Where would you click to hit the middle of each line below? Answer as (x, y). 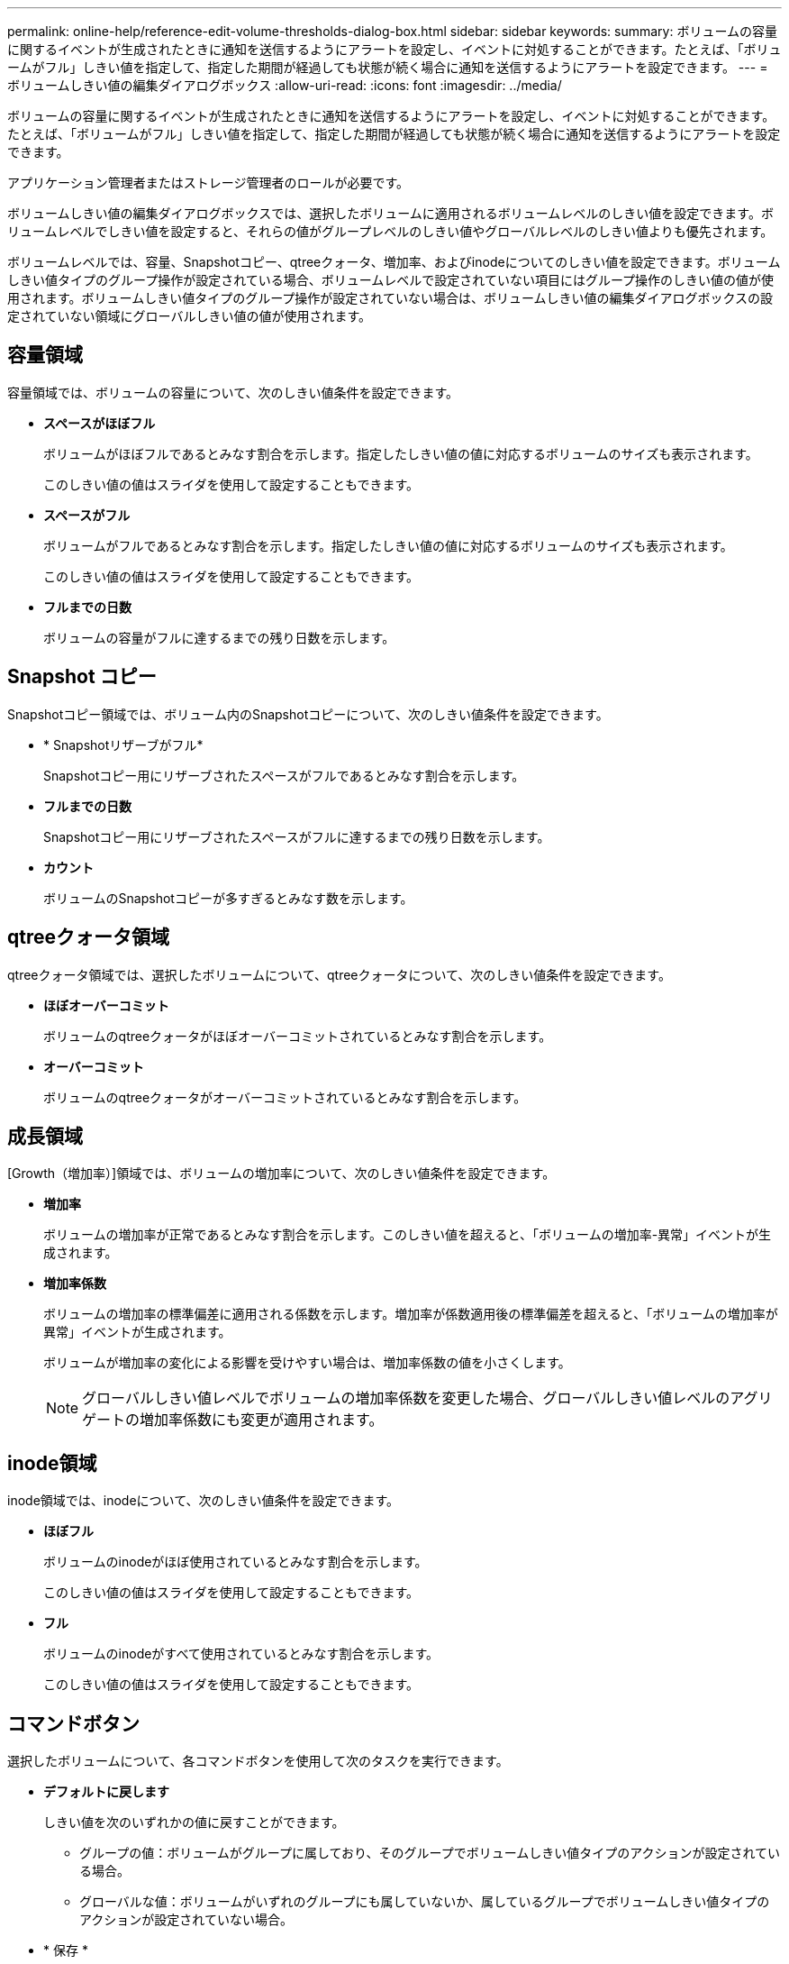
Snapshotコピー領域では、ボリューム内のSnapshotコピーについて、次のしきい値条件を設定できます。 (308, 714)
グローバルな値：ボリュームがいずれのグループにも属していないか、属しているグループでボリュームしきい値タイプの (425, 1902)
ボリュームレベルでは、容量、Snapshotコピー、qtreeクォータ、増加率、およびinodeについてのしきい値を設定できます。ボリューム (394, 262)
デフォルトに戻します (106, 1792)
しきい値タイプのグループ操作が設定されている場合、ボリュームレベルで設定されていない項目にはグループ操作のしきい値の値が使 (391, 280)
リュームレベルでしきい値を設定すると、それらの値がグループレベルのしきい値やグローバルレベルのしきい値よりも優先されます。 (390, 231)
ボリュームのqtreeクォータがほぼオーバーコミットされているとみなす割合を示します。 (298, 1036)
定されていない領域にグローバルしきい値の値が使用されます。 (190, 316)
